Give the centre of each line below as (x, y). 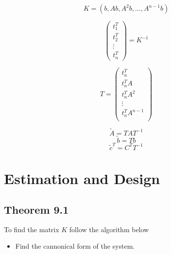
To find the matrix (32, 229)
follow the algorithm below (109, 229)
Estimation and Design (82, 178)
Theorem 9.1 (36, 209)
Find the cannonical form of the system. (75, 246)
